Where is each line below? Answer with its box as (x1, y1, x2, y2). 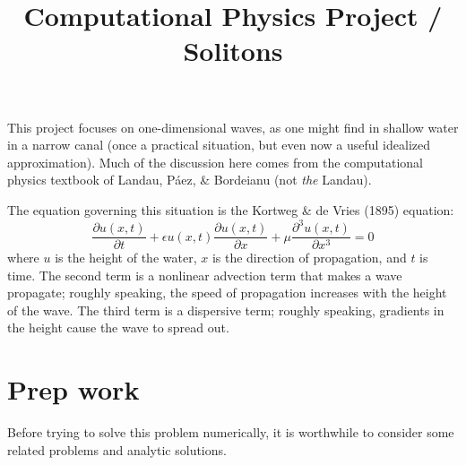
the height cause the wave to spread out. (7, 318, 229, 337)
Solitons (183, 32, 283, 69)
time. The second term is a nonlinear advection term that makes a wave (7, 265, 402, 284)
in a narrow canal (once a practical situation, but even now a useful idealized (7, 135, 430, 154)
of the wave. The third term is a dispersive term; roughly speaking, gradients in (7, 300, 444, 319)
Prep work (7, 371, 140, 408)
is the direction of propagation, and (211, 248, 407, 267)
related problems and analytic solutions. (7, 440, 227, 459)
